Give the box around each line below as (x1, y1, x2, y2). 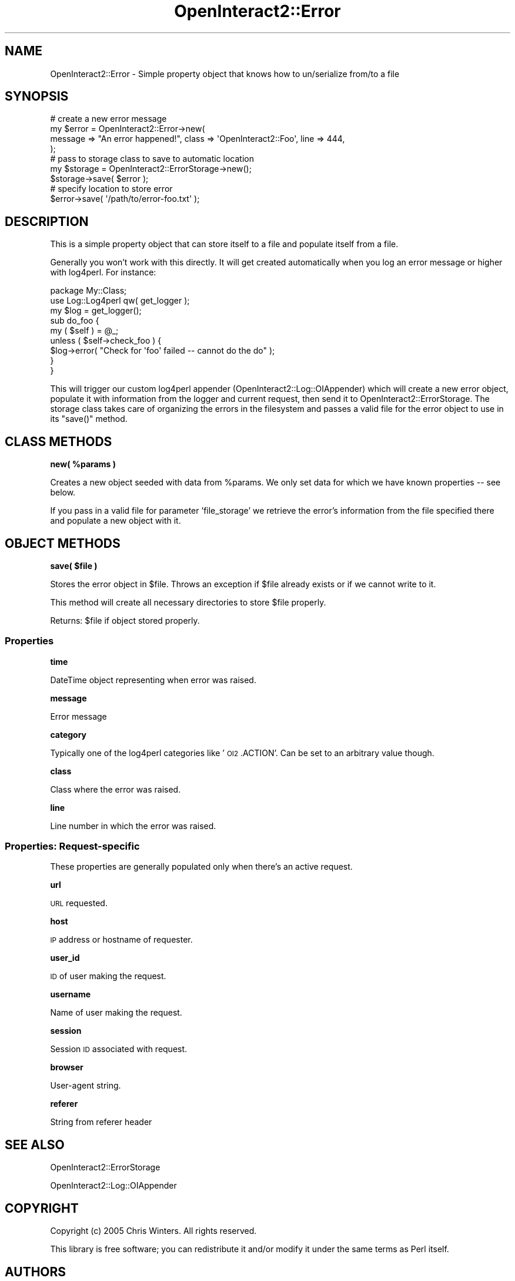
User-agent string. (50, 1080, 121, 1091)
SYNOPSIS (5, 89, 69, 104)
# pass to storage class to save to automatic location (50, 154, 254, 164)
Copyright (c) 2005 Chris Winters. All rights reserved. (50, 1226, 257, 1236)
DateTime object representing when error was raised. (50, 674, 256, 685)
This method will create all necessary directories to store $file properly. (50, 597, 326, 607)
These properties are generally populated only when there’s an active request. (50, 861, 353, 872)
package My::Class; (50, 285, 127, 296)
